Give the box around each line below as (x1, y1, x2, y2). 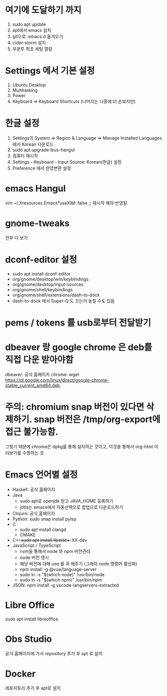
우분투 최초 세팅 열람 (12, 46, 53, 52)
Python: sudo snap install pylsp (12, 516, 77, 522)
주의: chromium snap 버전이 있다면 (5, 401, 144, 413)
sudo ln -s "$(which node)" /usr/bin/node (19, 571, 105, 577)
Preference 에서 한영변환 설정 (12, 165, 71, 171)
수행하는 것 (22, 449, 44, 455)
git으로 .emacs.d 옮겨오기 (12, 33, 63, 39)
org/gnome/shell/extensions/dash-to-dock (12, 292, 100, 298)
